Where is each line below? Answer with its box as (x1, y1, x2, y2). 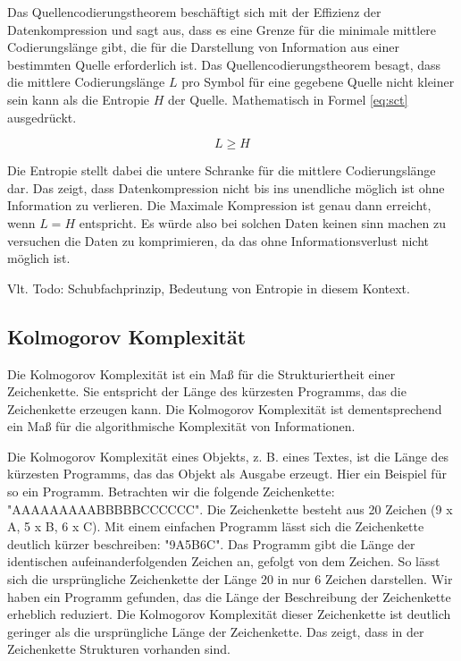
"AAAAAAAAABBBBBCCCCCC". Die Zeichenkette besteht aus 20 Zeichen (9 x (7, 499, 453, 518)
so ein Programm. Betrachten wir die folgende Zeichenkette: (7, 482, 335, 501)
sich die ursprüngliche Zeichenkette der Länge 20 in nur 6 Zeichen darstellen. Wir (7, 570, 453, 589)
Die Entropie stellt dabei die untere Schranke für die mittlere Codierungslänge (7, 161, 436, 180)
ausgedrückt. (7, 107, 77, 126)
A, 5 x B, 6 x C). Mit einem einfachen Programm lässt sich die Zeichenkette (7, 517, 424, 536)
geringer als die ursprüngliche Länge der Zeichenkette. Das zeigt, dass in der (7, 622, 424, 640)
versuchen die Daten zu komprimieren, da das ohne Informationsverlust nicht (7, 231, 430, 250)
